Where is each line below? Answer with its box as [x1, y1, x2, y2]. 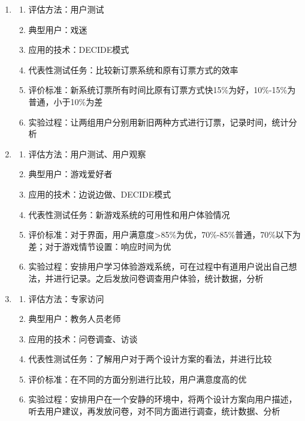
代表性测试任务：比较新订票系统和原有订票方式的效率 [28, 63, 238, 76]
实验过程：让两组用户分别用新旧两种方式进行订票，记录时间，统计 [28, 115, 289, 128]
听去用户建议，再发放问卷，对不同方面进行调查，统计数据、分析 [28, 405, 280, 417]
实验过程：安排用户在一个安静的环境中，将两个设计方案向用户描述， [28, 393, 297, 405]
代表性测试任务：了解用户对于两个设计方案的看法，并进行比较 [28, 353, 272, 365]
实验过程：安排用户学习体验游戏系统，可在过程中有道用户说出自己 [28, 260, 289, 273]
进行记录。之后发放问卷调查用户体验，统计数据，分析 [53, 271, 264, 284]
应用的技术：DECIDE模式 [28, 43, 129, 56]
